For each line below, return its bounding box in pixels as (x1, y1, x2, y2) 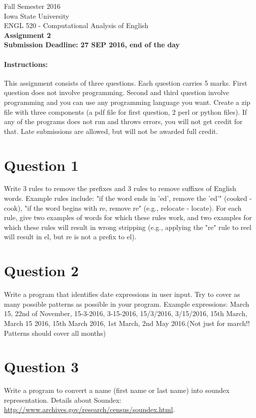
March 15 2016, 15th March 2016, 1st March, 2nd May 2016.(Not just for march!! (4, 318, 250, 328)
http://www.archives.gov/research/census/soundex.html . (4, 404, 175, 415)
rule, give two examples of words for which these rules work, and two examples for (4, 212, 252, 223)
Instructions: (4, 59, 48, 69)
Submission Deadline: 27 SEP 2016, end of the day (4, 39, 180, 50)
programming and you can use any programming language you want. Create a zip (4, 96, 251, 107)
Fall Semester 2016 (4, 1, 61, 11)
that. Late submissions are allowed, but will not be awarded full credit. (4, 126, 218, 136)
